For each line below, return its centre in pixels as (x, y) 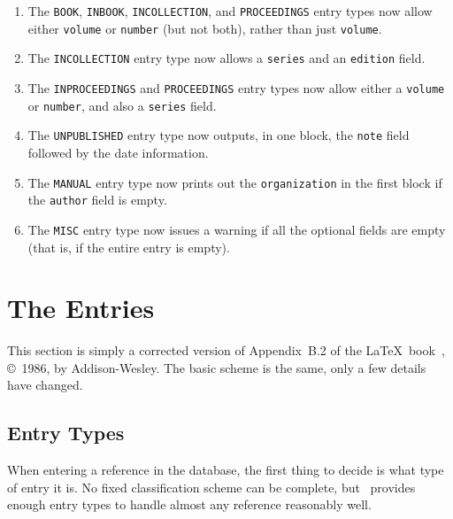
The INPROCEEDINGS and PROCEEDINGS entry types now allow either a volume (236, 87)
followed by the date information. (118, 152)
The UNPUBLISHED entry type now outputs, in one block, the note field (219, 135)
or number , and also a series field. (122, 105)
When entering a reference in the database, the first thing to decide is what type (226, 470)
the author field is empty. (97, 200)
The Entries (81, 308)
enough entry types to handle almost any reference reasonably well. (189, 504)
